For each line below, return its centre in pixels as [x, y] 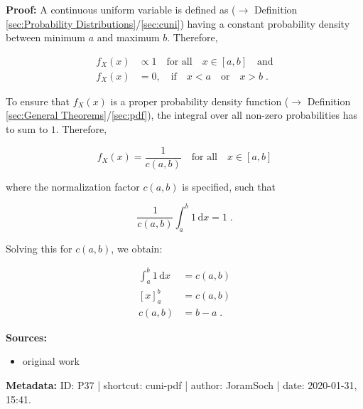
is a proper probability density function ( [200, 101]
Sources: [26, 337]
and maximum [128, 37]
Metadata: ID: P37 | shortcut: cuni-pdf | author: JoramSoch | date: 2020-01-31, [181, 385]
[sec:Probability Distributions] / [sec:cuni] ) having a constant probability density [178, 23]
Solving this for [39, 248]
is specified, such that [229, 186]
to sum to [27, 129]
